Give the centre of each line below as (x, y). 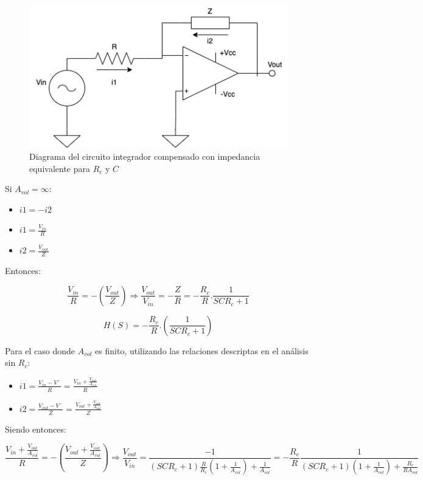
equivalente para (60, 168)
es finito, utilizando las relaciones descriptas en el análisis (202, 350)
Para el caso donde (40, 350)
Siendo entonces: (36, 429)
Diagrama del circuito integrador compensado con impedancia (145, 156)
